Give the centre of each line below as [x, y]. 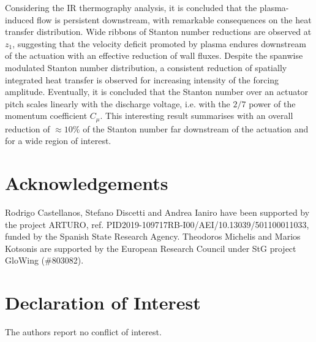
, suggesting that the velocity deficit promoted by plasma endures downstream [159, 43]
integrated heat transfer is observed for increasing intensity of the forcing [142, 79]
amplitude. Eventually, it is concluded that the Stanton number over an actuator [157, 92]
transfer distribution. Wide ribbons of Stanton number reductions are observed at [158, 32]
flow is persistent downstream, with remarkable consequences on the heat [174, 19]
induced [20, 19]
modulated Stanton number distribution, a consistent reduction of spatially [146, 67]
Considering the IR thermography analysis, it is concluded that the [131, 7]
